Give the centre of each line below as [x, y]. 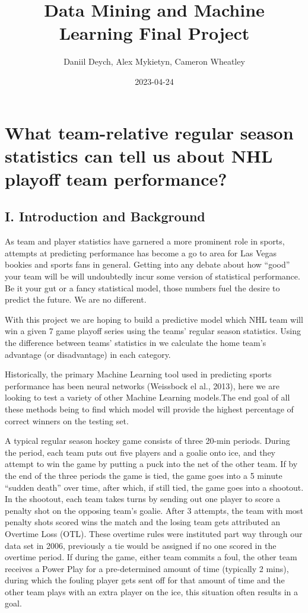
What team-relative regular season [149, 132]
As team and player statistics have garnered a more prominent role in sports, [145, 241]
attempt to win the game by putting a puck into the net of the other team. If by [151, 464]
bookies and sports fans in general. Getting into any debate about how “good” [147, 264]
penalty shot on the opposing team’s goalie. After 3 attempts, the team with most [154, 510]
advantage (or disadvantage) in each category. [88, 354]
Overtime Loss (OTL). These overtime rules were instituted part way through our [154, 533]
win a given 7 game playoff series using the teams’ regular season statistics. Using [153, 331]
